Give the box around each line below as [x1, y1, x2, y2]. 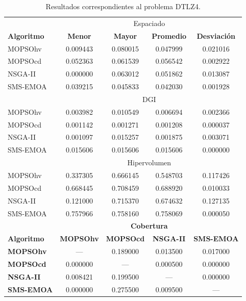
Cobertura [130, 220, 168, 231]
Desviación [196, 30, 236, 41]
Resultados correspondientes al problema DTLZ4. [45, 1, 201, 11]
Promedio [152, 30, 187, 41]
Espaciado [133, 17, 165, 28]
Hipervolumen [127, 157, 171, 168]
